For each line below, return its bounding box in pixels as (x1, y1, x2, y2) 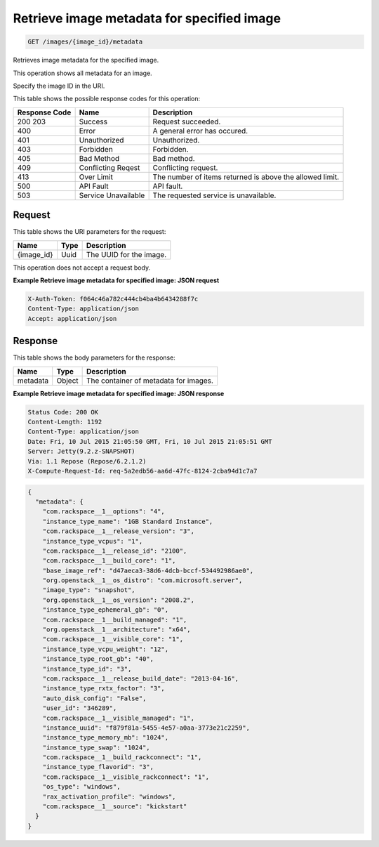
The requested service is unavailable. (152, 190, 277, 200)
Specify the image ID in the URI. (13, 81, 105, 90)
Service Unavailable (79, 190, 145, 200)
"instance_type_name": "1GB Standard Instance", (42, 517, 213, 525)
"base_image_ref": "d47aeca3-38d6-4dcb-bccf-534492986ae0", (42, 566, 254, 574)
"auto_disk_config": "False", (42, 694, 147, 702)
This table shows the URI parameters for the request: (13, 228, 166, 236)
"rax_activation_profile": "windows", (42, 792, 176, 801)
